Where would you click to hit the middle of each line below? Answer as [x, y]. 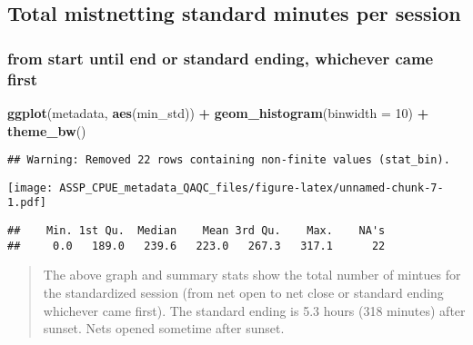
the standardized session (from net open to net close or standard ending [243, 292]
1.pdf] [27, 203]
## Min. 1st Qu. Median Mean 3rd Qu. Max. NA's [196, 231]
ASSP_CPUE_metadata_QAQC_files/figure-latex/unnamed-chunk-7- [252, 187]
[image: [30, 187]
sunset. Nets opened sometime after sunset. [164, 328]
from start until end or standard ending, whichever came [221, 58]
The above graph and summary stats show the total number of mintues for [252, 275]
